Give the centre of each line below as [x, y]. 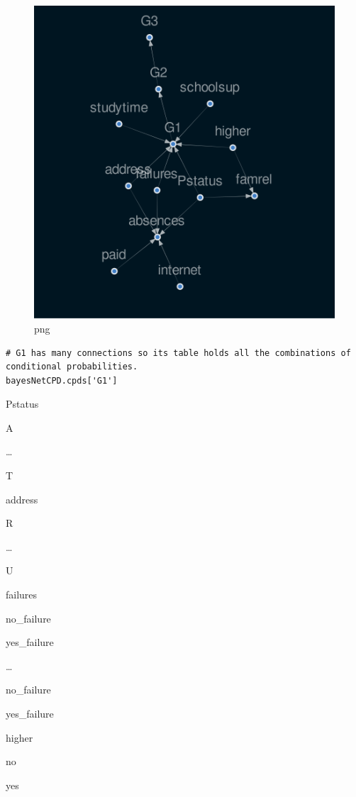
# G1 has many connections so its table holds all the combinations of [178, 353]
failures [22, 595]
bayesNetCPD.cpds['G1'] [62, 380]
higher [20, 737]
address [22, 499]
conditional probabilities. [72, 367]
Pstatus [22, 404]
